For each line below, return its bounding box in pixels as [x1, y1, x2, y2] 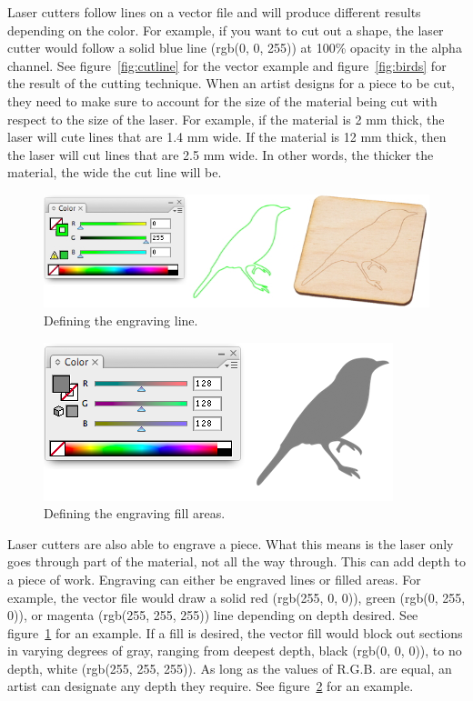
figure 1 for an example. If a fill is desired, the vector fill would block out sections [7, 623, 463, 642]
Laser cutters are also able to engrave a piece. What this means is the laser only [7, 534, 454, 553]
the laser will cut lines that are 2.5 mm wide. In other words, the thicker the [7, 145, 434, 164]
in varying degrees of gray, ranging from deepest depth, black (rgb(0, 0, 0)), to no [7, 641, 462, 660]
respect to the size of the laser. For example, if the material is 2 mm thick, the [7, 109, 445, 128]
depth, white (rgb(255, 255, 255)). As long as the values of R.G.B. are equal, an [7, 658, 452, 677]
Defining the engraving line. [44, 310, 198, 329]
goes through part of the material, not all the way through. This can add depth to [7, 552, 466, 571]
